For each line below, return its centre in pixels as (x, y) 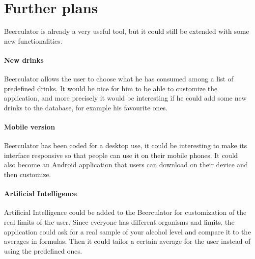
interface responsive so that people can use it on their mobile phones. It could (121, 155)
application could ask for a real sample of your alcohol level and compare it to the (127, 231)
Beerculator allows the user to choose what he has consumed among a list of (119, 79)
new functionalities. (33, 40)
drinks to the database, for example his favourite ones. (86, 107)
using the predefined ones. (43, 250)
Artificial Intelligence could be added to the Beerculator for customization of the (125, 212)
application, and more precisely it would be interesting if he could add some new (125, 98)
